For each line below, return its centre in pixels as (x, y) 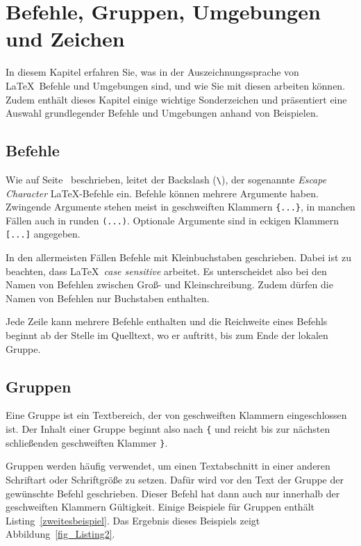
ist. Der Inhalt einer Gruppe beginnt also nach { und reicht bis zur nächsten (168, 429)
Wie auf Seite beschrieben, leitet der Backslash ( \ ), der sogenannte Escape (166, 179)
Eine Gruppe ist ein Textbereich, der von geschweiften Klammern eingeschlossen (176, 415)
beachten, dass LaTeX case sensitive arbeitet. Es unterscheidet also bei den (166, 271)
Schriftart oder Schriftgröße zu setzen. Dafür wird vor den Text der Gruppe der (175, 479)
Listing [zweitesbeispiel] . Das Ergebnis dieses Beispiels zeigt (133, 520)
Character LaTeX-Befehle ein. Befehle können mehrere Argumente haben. (162, 193)
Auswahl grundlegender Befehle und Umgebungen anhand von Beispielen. (162, 113)
